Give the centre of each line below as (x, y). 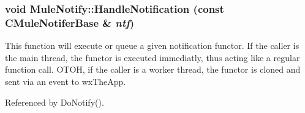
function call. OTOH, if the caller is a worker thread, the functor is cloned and (153, 69)
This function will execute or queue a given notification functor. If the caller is (152, 46)
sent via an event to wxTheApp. (66, 81)
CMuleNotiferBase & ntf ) (70, 22)
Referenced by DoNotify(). (55, 102)
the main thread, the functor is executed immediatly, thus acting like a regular (152, 57)
